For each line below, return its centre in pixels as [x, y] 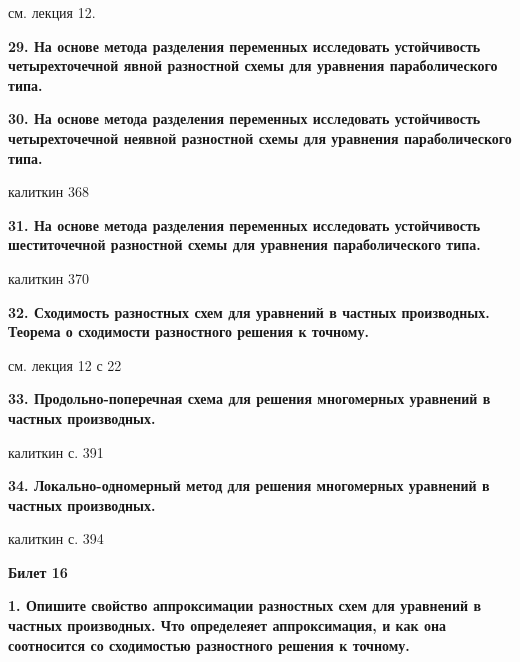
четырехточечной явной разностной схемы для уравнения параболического [253, 65]
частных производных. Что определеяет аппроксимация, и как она [227, 625]
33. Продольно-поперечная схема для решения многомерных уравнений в [249, 398]
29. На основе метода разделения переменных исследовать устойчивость [244, 45]
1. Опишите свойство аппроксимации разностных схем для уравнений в [244, 605]
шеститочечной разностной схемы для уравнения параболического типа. [244, 244]
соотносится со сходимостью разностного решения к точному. [209, 644]
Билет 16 [38, 571]
